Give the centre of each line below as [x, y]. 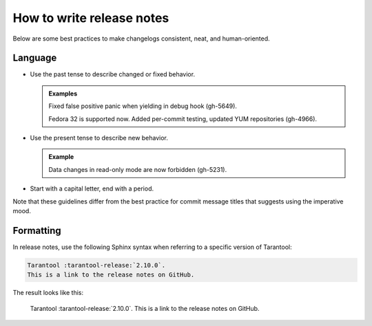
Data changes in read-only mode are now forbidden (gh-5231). [138, 169]
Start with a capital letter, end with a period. [92, 188]
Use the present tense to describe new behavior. [99, 138]
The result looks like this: [48, 293]
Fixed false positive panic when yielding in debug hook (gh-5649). [143, 106]
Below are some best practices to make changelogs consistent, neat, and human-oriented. [141, 39]
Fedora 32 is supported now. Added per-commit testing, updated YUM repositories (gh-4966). [183, 119]
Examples [63, 94]
